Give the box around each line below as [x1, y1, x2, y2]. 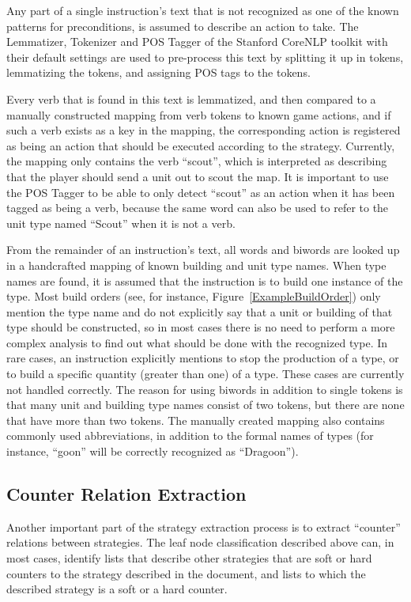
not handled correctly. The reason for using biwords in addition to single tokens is [6, 381, 403, 397]
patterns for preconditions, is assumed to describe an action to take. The [6, 17, 359, 34]
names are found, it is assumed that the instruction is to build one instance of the [6, 272, 403, 289]
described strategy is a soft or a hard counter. [6, 581, 228, 597]
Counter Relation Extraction [6, 482, 247, 506]
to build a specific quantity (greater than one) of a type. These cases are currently [6, 365, 405, 382]
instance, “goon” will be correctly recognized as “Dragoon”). [6, 443, 299, 460]
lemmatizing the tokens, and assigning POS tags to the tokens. [6, 64, 311, 81]
